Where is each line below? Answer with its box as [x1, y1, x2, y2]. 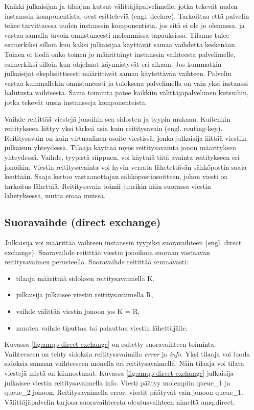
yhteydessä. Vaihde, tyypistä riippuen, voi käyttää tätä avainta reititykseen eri [4, 152, 240, 162]
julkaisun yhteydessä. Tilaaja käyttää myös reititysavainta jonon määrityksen [4, 142, 236, 153]
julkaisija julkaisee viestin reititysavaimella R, [16, 289, 153, 300]
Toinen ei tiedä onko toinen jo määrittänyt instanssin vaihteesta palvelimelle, [4, 49, 235, 59]
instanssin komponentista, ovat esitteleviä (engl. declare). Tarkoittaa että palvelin [4, 10, 249, 21]
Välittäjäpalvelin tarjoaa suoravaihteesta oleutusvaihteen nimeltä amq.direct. [4, 396, 235, 407]
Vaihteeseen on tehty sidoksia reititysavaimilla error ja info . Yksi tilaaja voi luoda [4, 348, 250, 359]
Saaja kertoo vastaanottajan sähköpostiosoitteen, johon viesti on [34, 171, 228, 181]
